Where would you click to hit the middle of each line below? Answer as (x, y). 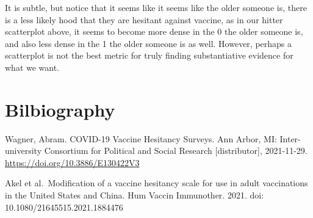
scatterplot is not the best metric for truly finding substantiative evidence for (149, 55)
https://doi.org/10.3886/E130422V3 (72, 162)
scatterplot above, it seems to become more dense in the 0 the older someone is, (154, 31)
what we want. (32, 67)
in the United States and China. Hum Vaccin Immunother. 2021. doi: (135, 195)
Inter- (290, 138)
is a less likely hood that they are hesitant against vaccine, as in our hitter (144, 19)
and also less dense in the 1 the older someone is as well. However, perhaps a (149, 43)
